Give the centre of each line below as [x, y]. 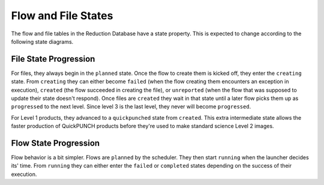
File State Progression [53, 59]
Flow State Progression [55, 143]
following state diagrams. [42, 41]
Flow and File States [62, 16]
